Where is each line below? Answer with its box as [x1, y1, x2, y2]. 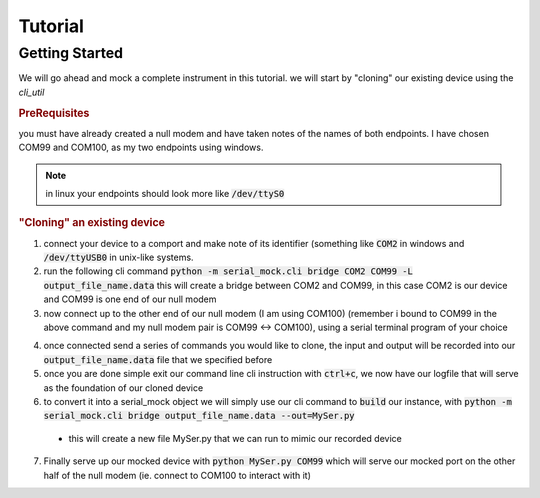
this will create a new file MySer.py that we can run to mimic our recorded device [68, 432, 402, 444]
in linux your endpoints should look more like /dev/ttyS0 [45, 188, 285, 199]
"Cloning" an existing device [18, 216, 165, 230]
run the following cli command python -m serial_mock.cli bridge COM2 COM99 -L [43, 265, 414, 277]
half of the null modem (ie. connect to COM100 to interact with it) [43, 469, 312, 481]
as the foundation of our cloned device [43, 381, 204, 394]
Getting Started [18, 44, 124, 62]
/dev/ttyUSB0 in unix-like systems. [43, 251, 194, 264]
